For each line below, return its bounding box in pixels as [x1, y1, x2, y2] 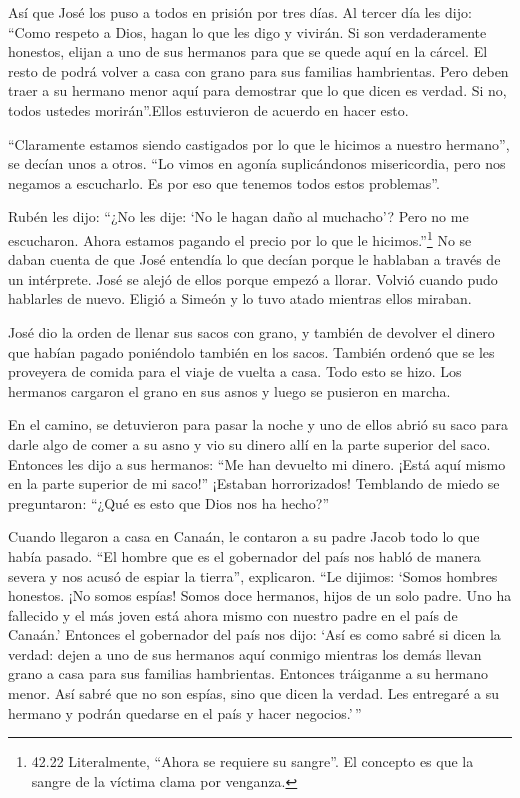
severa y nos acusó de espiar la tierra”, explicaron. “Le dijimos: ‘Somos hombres [8, 565, 498, 586]
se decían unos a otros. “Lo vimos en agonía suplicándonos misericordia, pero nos [8, 153, 506, 174]
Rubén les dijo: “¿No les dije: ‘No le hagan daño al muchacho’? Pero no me [8, 206, 469, 227]
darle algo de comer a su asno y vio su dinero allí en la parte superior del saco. [8, 433, 491, 454]
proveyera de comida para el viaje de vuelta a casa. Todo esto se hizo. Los [8, 361, 462, 382]
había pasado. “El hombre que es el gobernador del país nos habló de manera [8, 545, 481, 566]
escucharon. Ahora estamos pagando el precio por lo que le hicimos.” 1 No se [8, 226, 472, 250]
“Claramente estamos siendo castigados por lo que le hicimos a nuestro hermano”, [8, 133, 510, 154]
